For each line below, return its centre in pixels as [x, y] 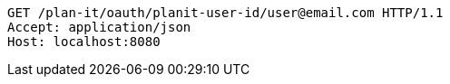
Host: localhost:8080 [84, 42]
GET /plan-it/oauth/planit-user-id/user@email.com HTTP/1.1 [225, 13]
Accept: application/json [99, 27]
